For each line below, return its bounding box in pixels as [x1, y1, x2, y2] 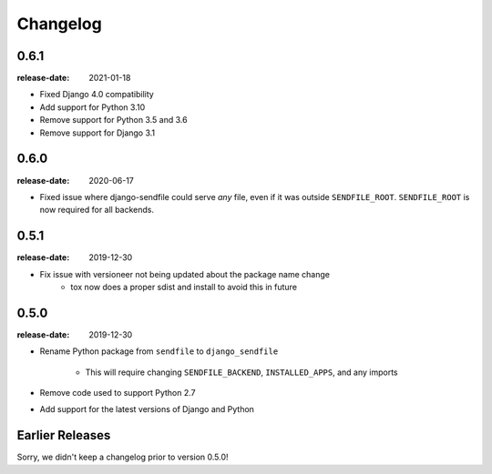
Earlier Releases [16, 428, 111, 443]
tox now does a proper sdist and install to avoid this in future [70, 282, 298, 292]
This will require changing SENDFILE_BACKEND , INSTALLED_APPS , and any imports [85, 367, 398, 378]
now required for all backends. [39, 205, 155, 216]
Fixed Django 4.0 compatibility [39, 89, 154, 100]
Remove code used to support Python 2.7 [39, 388, 196, 398]
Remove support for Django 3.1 [39, 127, 156, 138]
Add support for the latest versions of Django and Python [39, 404, 255, 415]
